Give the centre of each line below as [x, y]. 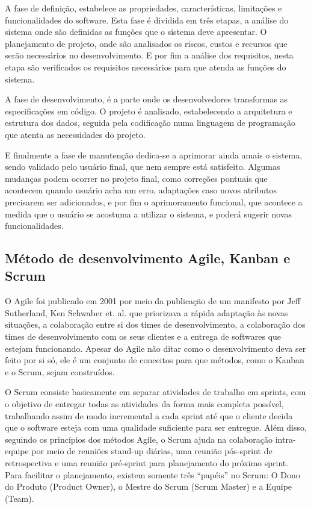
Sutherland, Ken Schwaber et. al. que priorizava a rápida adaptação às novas [146, 312]
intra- [285, 439]
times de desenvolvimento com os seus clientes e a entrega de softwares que [143, 336]
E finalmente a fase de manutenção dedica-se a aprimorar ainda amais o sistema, [154, 155]
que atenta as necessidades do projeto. [75, 134]
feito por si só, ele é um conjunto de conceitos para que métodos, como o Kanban [155, 360]
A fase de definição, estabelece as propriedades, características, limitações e [143, 8]
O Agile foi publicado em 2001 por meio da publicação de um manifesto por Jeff [153, 301]
